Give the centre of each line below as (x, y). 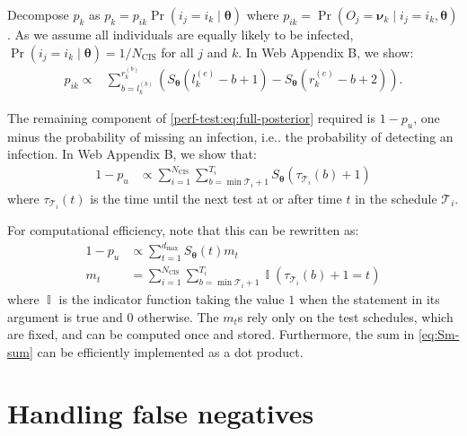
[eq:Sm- (439, 334)
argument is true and (65, 316)
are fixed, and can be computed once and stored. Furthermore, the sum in (211, 334)
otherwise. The (178, 316)
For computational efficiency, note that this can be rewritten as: (183, 230)
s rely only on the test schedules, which (345, 316)
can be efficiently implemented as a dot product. (170, 351)
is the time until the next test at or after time (216, 198)
